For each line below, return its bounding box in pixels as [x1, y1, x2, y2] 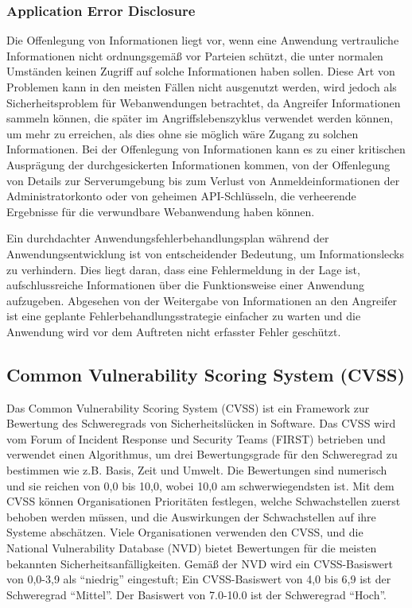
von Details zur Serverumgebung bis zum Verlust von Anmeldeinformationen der [6, 172, 400, 188]
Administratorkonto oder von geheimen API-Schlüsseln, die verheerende [6, 188, 356, 204]
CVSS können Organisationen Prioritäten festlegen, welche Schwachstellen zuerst [6, 493, 401, 509]
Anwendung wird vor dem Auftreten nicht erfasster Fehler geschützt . [6, 323, 341, 339]
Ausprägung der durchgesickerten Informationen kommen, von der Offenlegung [6, 156, 391, 172]
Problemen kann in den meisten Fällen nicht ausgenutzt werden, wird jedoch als [6, 79, 397, 95]
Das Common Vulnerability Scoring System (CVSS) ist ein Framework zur [6, 399, 370, 416]
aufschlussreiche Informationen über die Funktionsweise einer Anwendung [6, 277, 364, 293]
